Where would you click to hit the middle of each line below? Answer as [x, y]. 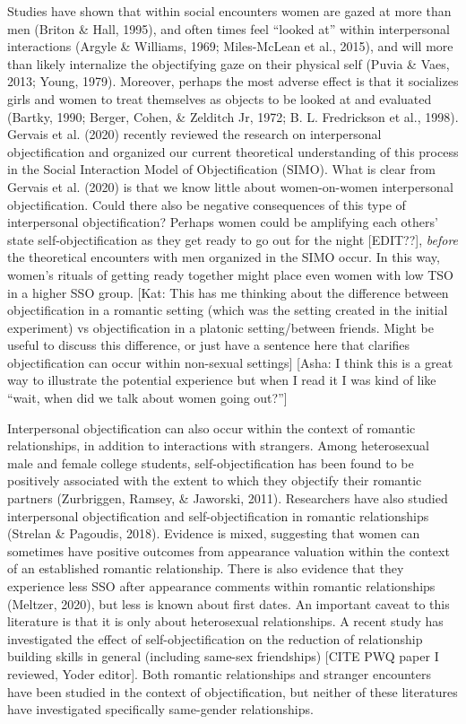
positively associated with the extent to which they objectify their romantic [215, 480]
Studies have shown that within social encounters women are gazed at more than [229, 11]
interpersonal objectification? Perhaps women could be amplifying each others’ [223, 222]
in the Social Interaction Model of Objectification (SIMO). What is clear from [221, 169]
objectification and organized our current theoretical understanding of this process [233, 151]
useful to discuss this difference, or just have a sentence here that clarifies [209, 345]
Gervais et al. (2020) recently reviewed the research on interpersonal [194, 134]
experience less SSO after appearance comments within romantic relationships [221, 586]
